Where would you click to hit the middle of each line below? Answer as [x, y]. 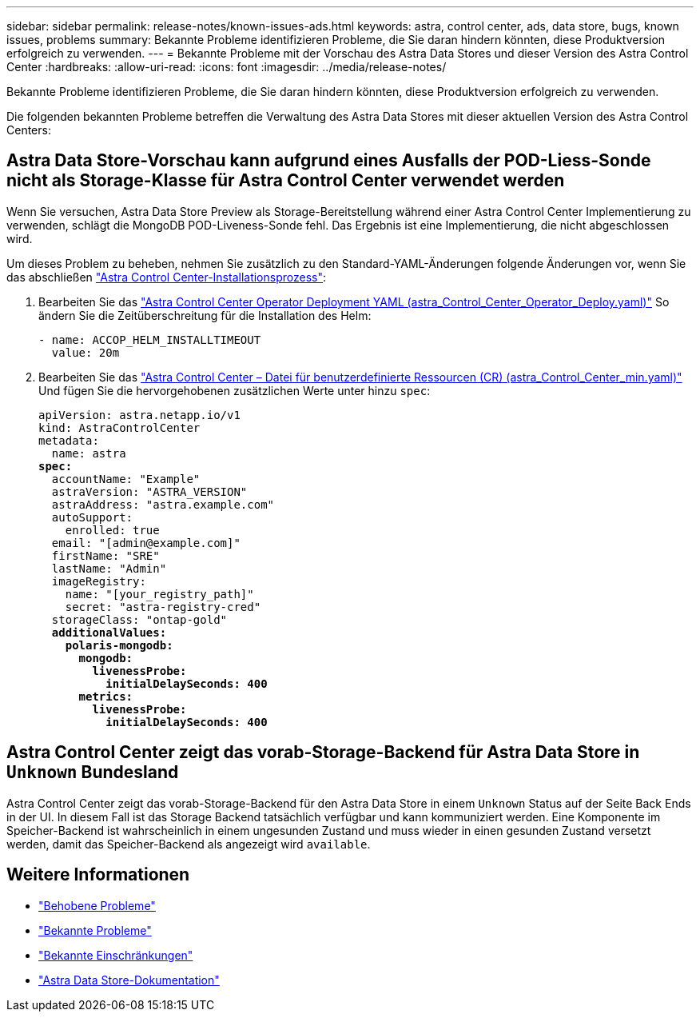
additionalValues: [109, 632]
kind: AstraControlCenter [119, 427]
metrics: [106, 696]
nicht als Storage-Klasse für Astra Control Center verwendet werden [286, 181]
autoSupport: [92, 517]
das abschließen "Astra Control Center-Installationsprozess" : [167, 277]
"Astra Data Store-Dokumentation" [129, 980]
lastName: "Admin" [109, 568]
